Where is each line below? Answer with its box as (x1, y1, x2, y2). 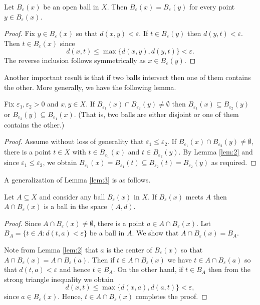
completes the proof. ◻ (135, 291, 207, 301)
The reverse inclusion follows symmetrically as (4, 55, 146, 65)
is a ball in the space (44, 201, 107, 211)
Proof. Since (4, 217, 41, 228)
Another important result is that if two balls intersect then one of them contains (4, 71, 251, 82)
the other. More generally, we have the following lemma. (4, 81, 176, 92)
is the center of (106, 244, 152, 255)
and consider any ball (39, 191, 105, 201)
